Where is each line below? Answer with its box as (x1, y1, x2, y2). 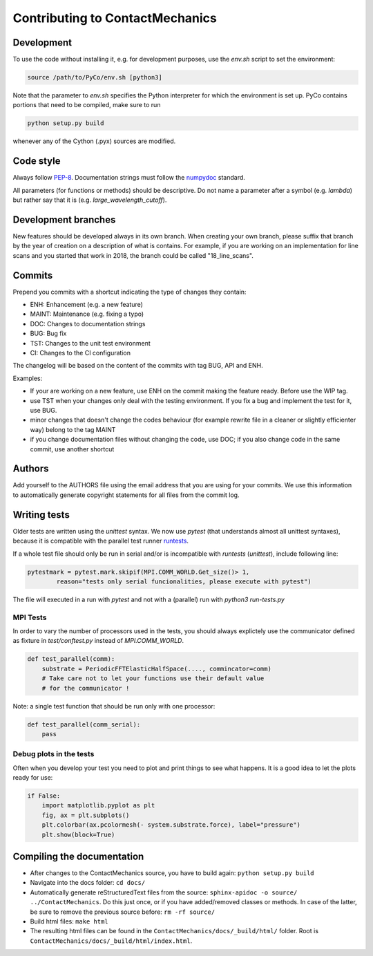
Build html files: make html (30, 917, 108, 926)
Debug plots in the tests (12, 749, 95, 759)
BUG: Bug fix (30, 329, 67, 338)
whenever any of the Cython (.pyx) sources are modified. (12, 137, 176, 145)
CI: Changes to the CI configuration (30, 349, 131, 357)
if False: (27, 792, 61, 800)
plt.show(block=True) (41, 830, 115, 838)
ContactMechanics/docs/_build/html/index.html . (30, 937, 193, 945)
